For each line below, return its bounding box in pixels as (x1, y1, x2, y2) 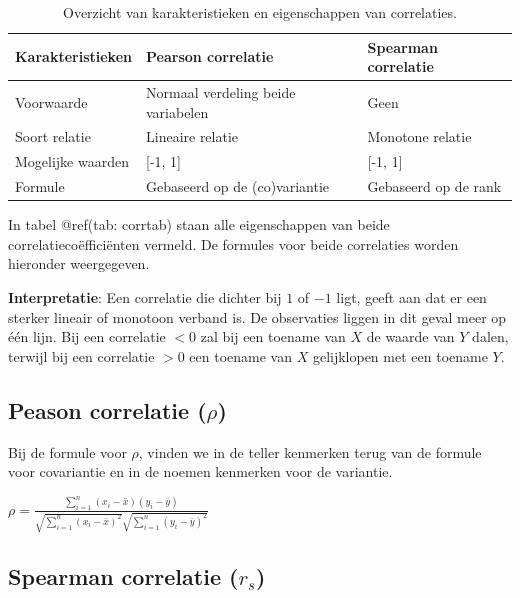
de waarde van (366, 326, 455, 347)
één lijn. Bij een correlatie (8, 326, 166, 347)
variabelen (145, 101, 209, 122)
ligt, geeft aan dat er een (336, 287, 487, 308)
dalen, (472, 326, 509, 347)
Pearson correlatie (145, 46, 274, 67)
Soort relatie (15, 126, 91, 147)
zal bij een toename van (200, 326, 346, 347)
